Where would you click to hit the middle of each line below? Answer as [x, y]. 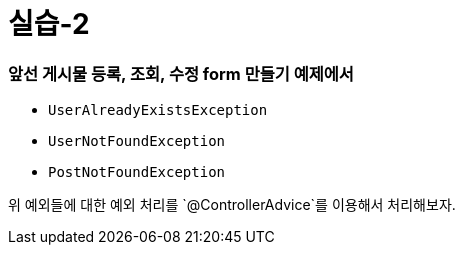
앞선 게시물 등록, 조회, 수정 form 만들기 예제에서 [181, 73]
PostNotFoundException [137, 172]
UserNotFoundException [137, 141]
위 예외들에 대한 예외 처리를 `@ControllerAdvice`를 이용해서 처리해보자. [232, 205]
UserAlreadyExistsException [158, 110]
